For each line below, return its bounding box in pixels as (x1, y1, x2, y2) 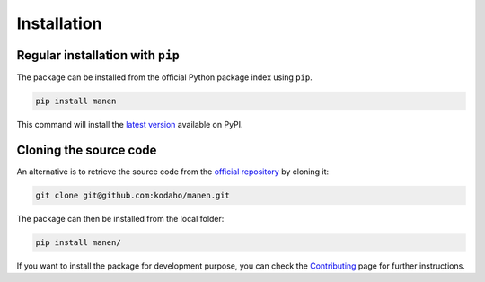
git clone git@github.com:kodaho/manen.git (35, 189, 231, 200)
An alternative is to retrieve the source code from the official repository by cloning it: (16, 166, 330, 177)
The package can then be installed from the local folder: (16, 213, 225, 224)
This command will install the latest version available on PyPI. (16, 119, 243, 130)
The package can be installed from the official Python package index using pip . (16, 72, 313, 83)
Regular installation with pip (16, 48, 180, 63)
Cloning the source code (16, 142, 157, 157)
